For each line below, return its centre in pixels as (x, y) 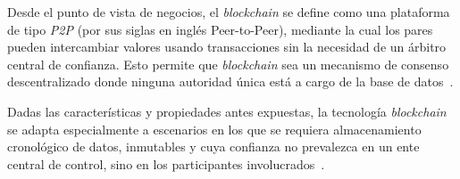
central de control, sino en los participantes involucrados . (166, 163)
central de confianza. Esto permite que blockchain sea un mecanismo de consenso (228, 64)
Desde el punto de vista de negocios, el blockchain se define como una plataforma (229, 12)
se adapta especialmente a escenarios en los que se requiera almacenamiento (214, 129)
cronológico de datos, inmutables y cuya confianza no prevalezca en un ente (213, 146)
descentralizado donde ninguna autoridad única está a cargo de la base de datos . (230, 81)
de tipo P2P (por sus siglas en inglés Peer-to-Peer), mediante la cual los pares (220, 29)
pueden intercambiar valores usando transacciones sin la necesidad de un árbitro (227, 47)
